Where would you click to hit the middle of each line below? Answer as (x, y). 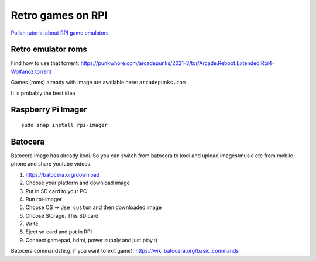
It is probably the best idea (43, 93)
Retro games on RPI (59, 15)
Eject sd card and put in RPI (59, 232)
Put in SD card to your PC (56, 191)
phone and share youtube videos (51, 164)
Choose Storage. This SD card (62, 215)
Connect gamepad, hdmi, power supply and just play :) (92, 240)
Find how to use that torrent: (45, 63)
